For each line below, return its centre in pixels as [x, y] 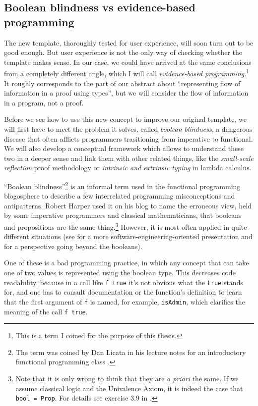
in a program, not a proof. [44, 102]
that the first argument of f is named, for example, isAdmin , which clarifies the [125, 301]
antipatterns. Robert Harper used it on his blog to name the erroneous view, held [128, 205]
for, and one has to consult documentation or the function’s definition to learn [123, 292]
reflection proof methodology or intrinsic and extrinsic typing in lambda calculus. [128, 168]
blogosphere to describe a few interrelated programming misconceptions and [120, 196]
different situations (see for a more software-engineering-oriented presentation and [128, 236]
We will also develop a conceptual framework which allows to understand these [124, 148]
